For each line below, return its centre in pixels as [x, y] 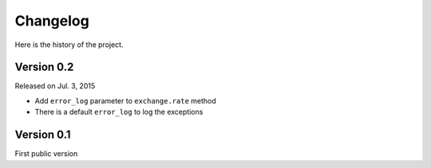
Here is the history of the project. [69, 45]
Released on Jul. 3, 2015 [55, 86]
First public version [46, 154]
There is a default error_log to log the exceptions [119, 112]
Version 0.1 [43, 135]
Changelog [52, 21]
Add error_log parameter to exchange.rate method [126, 100]
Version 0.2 [44, 67]
